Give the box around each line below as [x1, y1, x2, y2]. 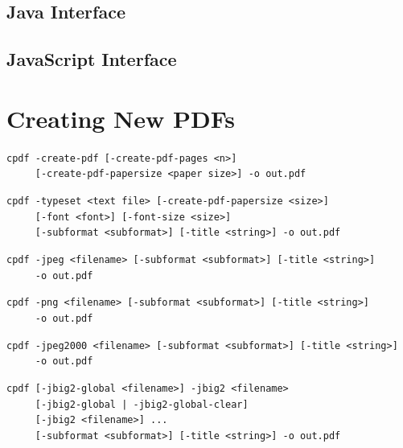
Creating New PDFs [6, 101, 236, 134]
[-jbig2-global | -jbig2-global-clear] [35, 398, 249, 410]
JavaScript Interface [6, 47, 177, 72]
